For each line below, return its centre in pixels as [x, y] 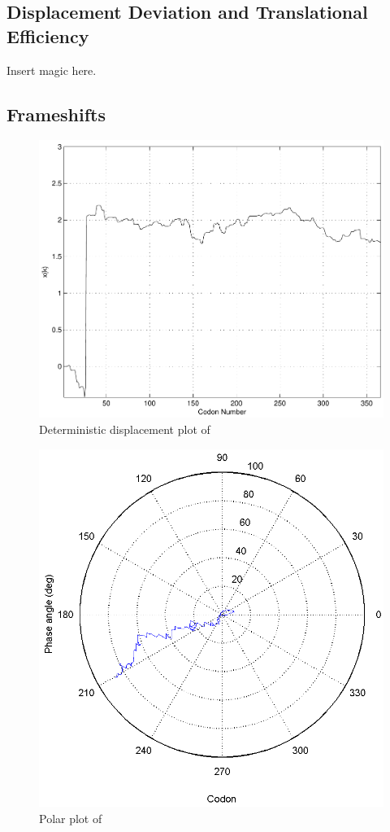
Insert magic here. [52, 70]
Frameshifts [56, 114]
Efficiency [48, 35]
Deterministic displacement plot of [125, 429]
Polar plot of [71, 818]
